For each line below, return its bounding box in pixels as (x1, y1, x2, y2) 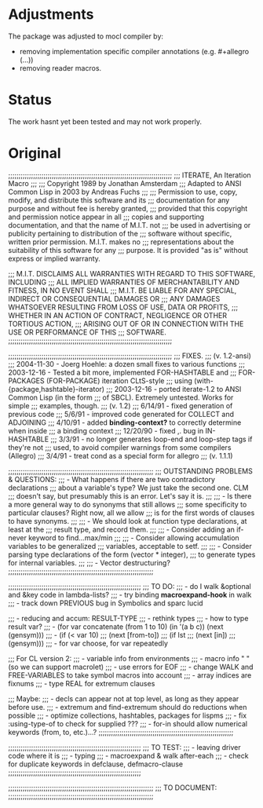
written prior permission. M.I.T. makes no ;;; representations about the (8, 237, 234, 247)
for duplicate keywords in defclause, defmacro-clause (8, 759, 183, 769)
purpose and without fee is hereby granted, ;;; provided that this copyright (8, 203, 248, 213)
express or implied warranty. (8, 254, 100, 263)
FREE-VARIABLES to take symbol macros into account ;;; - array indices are (8, 670, 252, 680)
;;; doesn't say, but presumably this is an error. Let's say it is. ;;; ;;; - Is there (8, 491, 252, 500)
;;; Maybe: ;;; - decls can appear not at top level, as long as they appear (8, 693, 239, 704)
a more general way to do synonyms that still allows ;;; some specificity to (8, 499, 247, 509)
